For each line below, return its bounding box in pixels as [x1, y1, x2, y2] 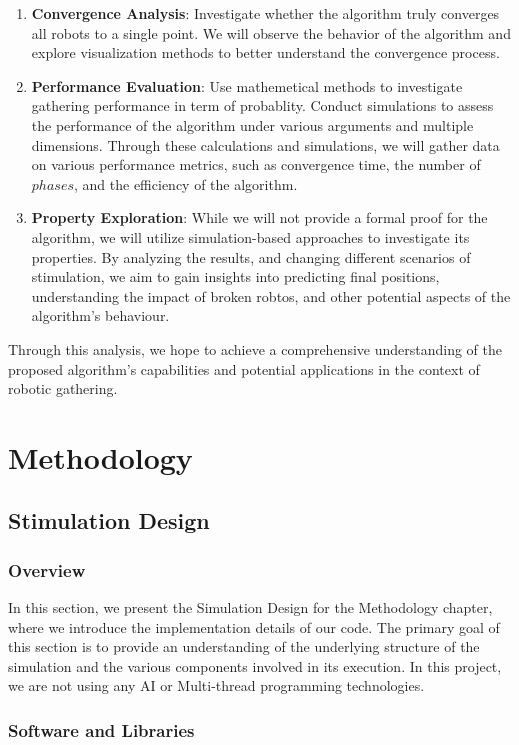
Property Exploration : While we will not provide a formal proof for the [31, 207, 488, 228]
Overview [8, 557, 86, 582]
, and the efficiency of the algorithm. [74, 173, 298, 194]
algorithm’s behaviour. [31, 305, 170, 326]
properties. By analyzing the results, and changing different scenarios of [31, 246, 471, 267]
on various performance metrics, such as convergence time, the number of [31, 154, 481, 175]
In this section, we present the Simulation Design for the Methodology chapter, [8, 597, 493, 618]
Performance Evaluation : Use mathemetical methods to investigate [31, 75, 463, 96]
